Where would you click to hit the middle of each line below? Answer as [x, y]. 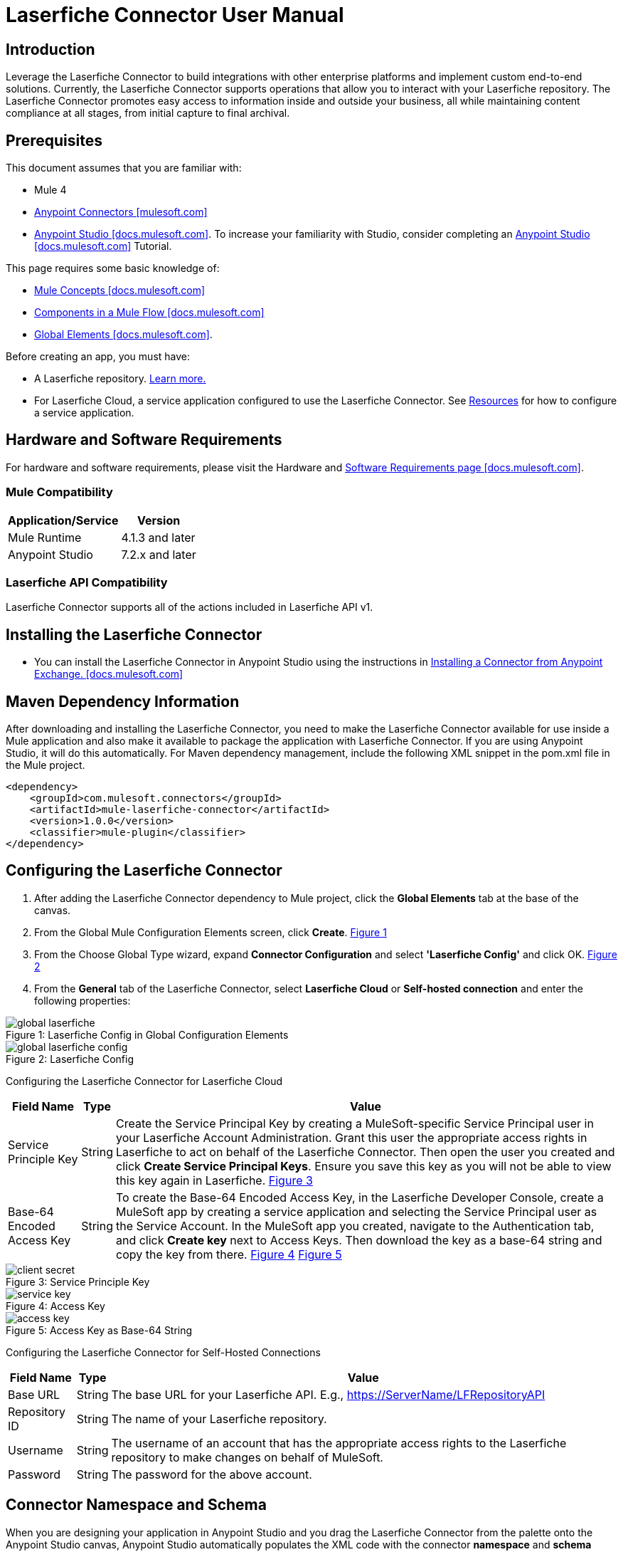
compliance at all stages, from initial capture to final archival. [148, 113]
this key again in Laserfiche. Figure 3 [214, 1180]
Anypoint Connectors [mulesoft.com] [121, 212]
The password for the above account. [212, 1474]
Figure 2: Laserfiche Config [70, 1059]
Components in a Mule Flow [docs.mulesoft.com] [149, 313]
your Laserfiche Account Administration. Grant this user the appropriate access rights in [351, 1137]
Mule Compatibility [59, 492]
